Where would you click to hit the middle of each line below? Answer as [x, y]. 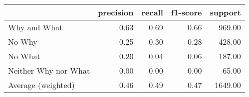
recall [152, 12]
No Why [23, 42]
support [225, 12]
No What [24, 56]
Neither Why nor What [49, 70]
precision [116, 12]
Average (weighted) [41, 85]
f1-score [186, 12]
